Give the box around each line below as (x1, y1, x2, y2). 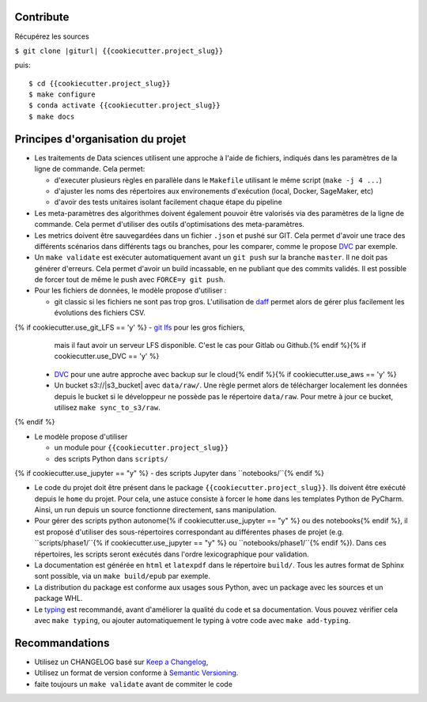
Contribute (14, 10, 70, 24)
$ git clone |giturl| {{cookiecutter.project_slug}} (14, 46, 224, 55)
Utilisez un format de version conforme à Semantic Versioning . (34, 668, 239, 677)
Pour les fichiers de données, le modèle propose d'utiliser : (34, 285, 227, 296)
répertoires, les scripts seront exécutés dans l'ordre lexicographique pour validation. (34, 549, 310, 559)
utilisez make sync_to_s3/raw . (54, 402, 161, 412)
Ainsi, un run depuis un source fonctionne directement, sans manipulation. (34, 505, 277, 515)
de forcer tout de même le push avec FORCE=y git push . (34, 275, 225, 285)
